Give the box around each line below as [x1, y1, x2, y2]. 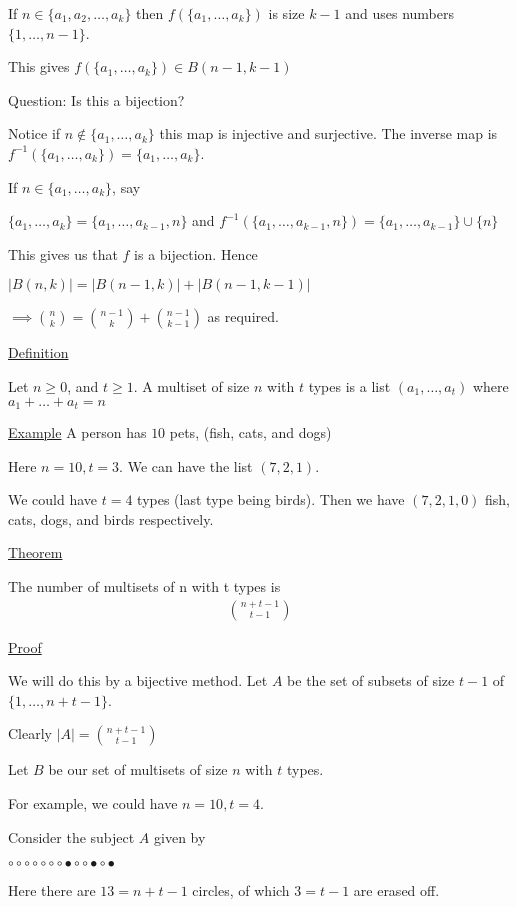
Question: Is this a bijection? [8, 89, 185, 110]
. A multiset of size [133, 375, 250, 396]
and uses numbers [345, 3, 454, 23]
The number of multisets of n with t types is [8, 575, 281, 596]
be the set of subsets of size [287, 670, 455, 691]
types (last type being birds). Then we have [137, 489, 405, 510]
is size [268, 3, 305, 23]
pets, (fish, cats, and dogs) [169, 421, 332, 442]
